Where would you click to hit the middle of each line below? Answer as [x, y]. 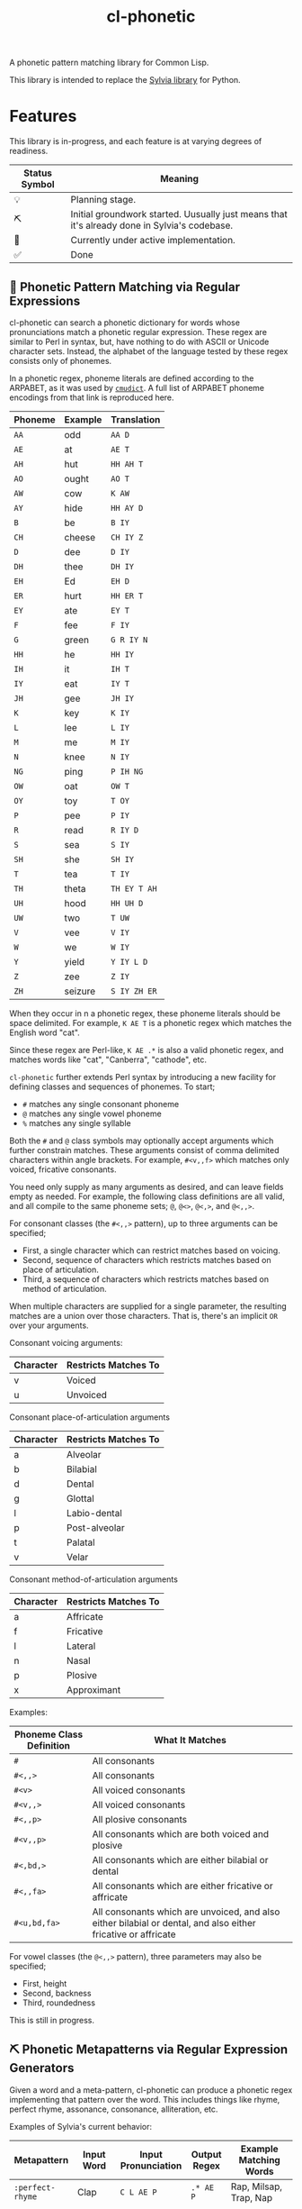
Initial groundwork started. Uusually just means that [179, 214]
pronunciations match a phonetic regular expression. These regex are [138, 332]
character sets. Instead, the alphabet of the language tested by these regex [149, 351]
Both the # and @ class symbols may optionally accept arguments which [142, 1141]
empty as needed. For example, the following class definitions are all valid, [147, 1196]
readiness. [29, 151]
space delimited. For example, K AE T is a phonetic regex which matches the [151, 1023]
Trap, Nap [251, 2197]
